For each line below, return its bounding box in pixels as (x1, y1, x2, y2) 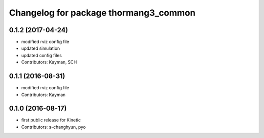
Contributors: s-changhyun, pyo (21, 124, 86, 130)
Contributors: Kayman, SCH (21, 59, 77, 65)
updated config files (21, 52, 62, 58)
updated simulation (21, 45, 60, 51)
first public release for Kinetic (21, 117, 81, 123)
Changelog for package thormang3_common (9, 7, 196, 18)
